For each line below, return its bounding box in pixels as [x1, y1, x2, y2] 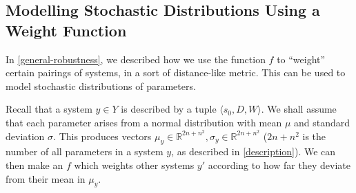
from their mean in [6, 171, 86, 185]
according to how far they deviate [208, 158, 350, 172]
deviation [6, 128, 45, 143]
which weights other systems [74, 158, 195, 172]
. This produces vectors [53, 128, 152, 143]
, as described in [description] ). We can [171, 144, 336, 159]
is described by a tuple [121, 102, 217, 116]
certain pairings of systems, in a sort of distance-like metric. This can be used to [6, 65, 346, 80]
